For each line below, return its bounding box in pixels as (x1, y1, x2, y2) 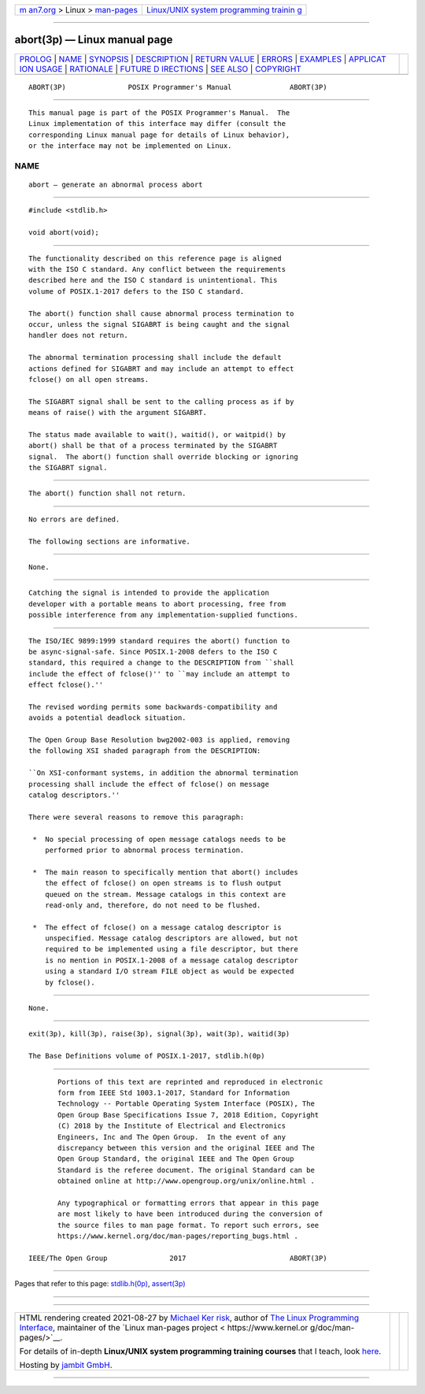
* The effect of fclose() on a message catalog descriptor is (32, 922, 283, 932)
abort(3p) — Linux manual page (14, 33, 173, 46)
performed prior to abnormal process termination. (44, 845, 245, 855)
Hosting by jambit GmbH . (19, 1359, 113, 1370)
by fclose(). (44, 977, 95, 987)
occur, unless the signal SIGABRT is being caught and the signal (28, 320, 290, 328)
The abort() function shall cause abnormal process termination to (28, 309, 294, 318)
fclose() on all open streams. (28, 375, 150, 384)
